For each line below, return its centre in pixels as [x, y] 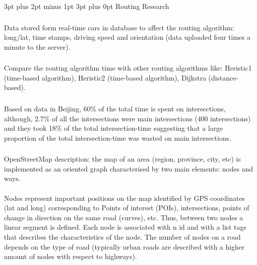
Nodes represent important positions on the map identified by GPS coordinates [125, 198]
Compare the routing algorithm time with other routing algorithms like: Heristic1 [128, 68]
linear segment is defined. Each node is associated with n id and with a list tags [125, 227]
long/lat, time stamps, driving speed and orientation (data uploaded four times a [127, 37]
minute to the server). [37, 46]
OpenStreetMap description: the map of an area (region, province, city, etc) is [123, 159]
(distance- [224, 77]
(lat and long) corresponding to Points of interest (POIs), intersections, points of [127, 208]
